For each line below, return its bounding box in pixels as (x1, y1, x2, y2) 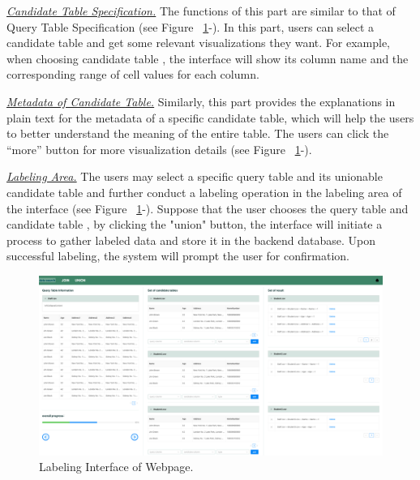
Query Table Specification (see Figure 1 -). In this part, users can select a (6, 18, 374, 35)
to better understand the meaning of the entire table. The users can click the (6, 125, 389, 142)
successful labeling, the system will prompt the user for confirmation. (6, 247, 349, 264)
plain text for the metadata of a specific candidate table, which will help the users (6, 109, 414, 126)
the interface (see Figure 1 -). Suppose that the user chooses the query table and (6, 199, 409, 216)
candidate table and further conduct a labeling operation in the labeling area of (6, 183, 402, 200)
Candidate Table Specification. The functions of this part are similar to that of (6, 2, 396, 19)
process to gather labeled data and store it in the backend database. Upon (6, 231, 376, 248)
